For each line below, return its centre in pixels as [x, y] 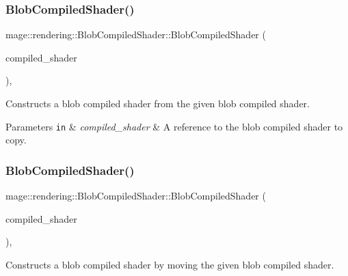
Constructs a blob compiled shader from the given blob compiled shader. [158, 103]
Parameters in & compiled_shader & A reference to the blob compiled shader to [174, 126]
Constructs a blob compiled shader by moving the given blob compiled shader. [170, 264]
